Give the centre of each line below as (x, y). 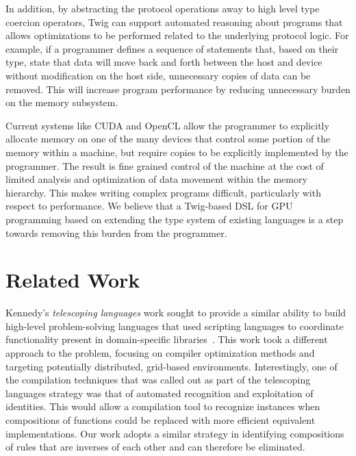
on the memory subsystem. (62, 102)
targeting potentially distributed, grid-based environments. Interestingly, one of (171, 366)
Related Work (73, 280)
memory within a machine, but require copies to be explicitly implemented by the (177, 152)
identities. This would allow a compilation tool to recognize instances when (163, 406)
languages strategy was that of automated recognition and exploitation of (160, 393)
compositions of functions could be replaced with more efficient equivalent (161, 419)
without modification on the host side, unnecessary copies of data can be (158, 75)
